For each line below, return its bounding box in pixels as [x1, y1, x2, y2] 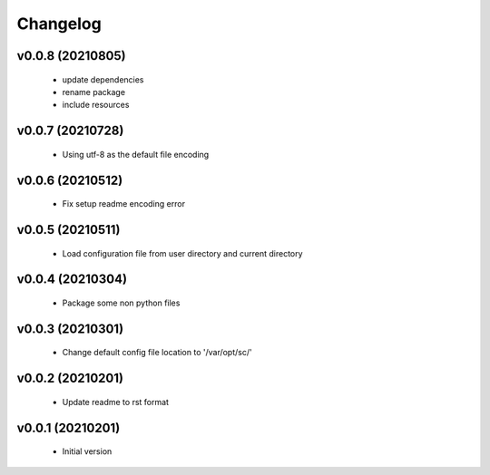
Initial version [62, 446, 113, 457]
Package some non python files [62, 297, 181, 308]
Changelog [16, 14, 102, 34]
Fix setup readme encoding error [62, 199, 186, 209]
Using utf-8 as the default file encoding [62, 149, 210, 160]
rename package [62, 86, 126, 97]
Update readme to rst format [62, 396, 170, 407]
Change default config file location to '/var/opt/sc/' [62, 347, 253, 358]
